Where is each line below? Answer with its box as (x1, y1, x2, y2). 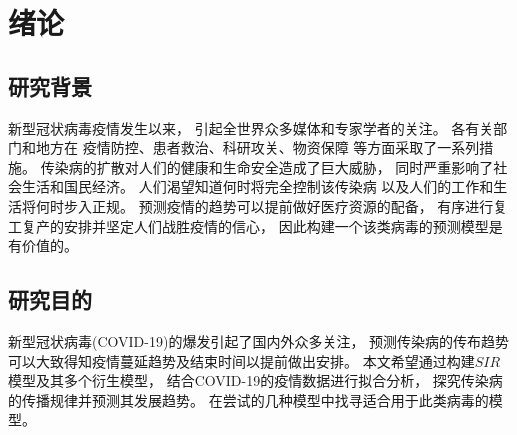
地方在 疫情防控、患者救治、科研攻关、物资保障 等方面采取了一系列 (35, 137, 480, 158)
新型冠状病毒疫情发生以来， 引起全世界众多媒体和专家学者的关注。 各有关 (8, 117, 494, 138)
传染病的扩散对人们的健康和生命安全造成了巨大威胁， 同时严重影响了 (40, 156, 494, 177)
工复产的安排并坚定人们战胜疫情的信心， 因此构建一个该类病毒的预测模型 (8, 215, 489, 236)
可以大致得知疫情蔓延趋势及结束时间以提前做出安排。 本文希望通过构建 (8, 350, 475, 371)
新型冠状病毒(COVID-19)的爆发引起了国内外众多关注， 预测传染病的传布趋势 (8, 330, 510, 351)
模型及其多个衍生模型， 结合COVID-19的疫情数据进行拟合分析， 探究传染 (8, 370, 489, 391)
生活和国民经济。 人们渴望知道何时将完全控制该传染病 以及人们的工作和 (21, 176, 494, 197)
